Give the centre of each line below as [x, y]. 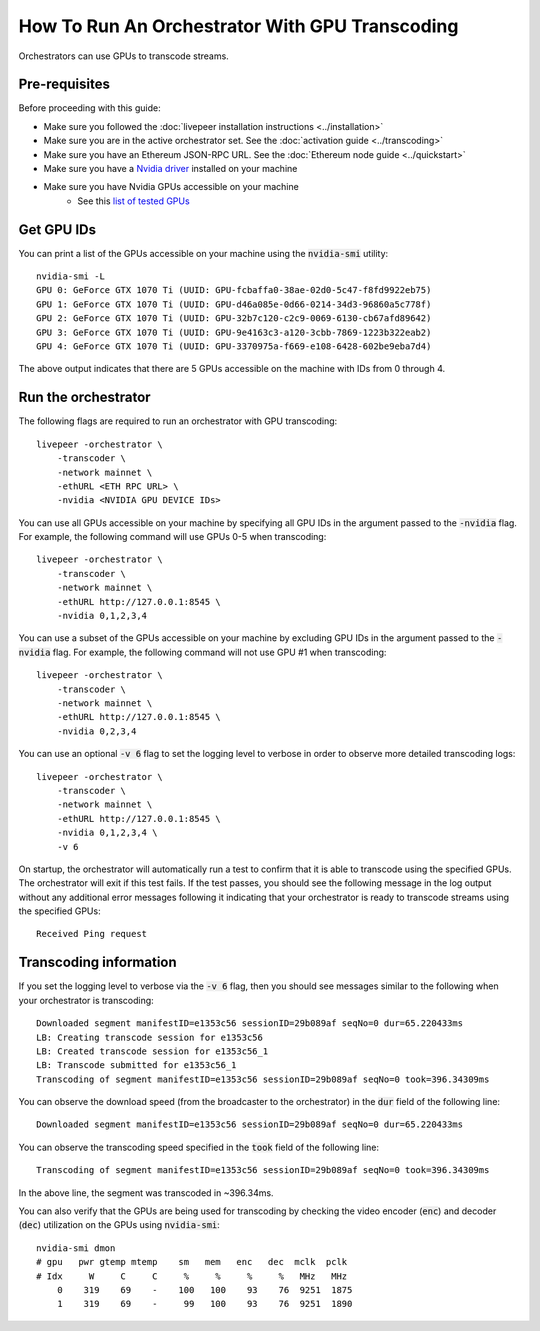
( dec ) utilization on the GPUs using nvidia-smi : [119, 1225]
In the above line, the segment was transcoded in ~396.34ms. [146, 1192]
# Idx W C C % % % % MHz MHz [192, 1276]
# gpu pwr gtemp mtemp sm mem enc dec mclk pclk [192, 1262]
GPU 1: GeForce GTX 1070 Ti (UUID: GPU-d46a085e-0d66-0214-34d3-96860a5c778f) [234, 304]
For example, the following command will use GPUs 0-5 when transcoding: [172, 537]
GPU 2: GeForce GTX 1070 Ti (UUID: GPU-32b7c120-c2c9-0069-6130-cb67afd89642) [234, 318]
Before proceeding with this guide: [89, 108]
